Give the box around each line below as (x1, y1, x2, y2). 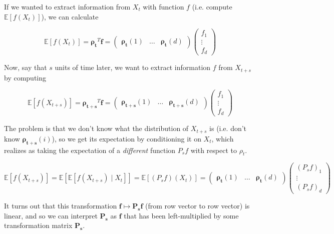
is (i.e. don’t (209, 123, 247, 133)
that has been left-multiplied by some (124, 210, 239, 220)
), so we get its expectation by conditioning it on (52, 133, 201, 143)
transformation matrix (4, 220, 73, 230)
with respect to (190, 144, 237, 155)
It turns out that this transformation (4, 200, 117, 211)
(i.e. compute (192, 1, 232, 11)
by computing (4, 72, 47, 82)
